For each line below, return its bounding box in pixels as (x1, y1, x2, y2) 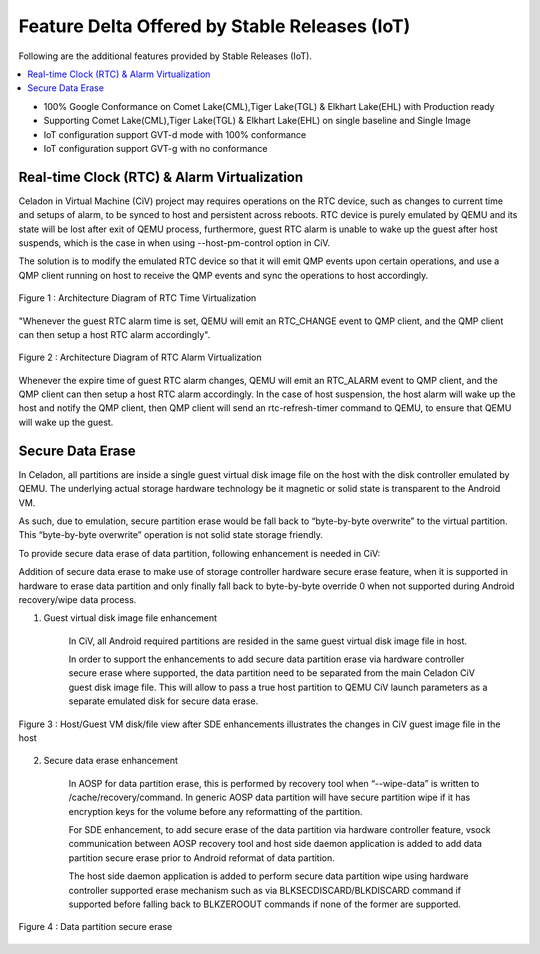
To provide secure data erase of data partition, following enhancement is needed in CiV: (18, 547, 381, 559)
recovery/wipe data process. (18, 593, 137, 605)
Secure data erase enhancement (43, 755, 179, 767)
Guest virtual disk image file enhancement (43, 612, 218, 624)
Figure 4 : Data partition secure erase (18, 921, 173, 933)
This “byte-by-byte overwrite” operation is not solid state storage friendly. (18, 529, 324, 541)
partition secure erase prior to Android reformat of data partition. (68, 851, 335, 864)
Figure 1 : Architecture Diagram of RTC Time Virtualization (18, 292, 257, 304)
